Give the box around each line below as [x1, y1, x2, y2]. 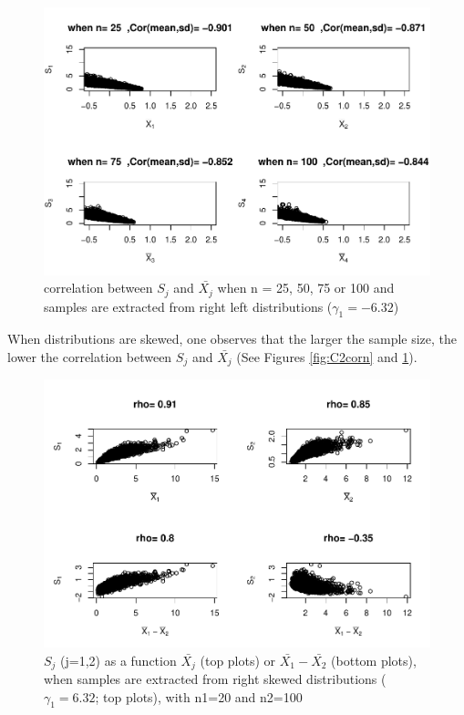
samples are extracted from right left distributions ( [44, 296, 333, 316]
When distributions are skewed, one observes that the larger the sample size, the [7, 329, 458, 348]
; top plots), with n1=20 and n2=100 [95, 687, 303, 706]
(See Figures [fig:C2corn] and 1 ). [236, 347, 418, 366]
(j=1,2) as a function [60, 650, 177, 669]
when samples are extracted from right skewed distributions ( [44, 669, 387, 688]
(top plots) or [200, 650, 276, 669]
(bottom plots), [331, 650, 417, 669]
